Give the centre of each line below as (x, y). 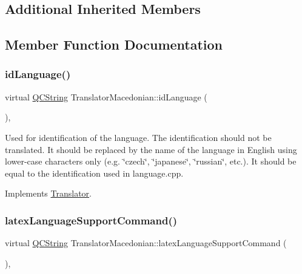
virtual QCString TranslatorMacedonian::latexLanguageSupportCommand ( (146, 243)
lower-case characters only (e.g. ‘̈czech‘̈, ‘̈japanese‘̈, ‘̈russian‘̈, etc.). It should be (151, 161)
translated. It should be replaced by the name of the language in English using (151, 149)
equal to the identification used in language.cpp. (94, 173)
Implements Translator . (48, 193)
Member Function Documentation (114, 44)
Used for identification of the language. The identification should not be (138, 137)
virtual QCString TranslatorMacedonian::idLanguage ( (106, 96)
